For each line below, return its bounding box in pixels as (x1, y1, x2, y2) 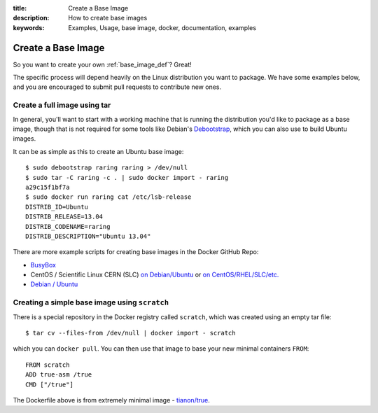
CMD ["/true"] (25, 380, 73, 388)
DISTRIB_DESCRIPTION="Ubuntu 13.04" (25, 232, 151, 240)
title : (13, 4, 27, 12)
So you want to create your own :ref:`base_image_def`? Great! (13, 60, 192, 69)
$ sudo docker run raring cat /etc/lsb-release (25, 193, 192, 201)
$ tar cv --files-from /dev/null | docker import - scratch (25, 329, 236, 337)
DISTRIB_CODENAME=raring (25, 223, 111, 230)
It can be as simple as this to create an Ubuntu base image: (13, 147, 184, 155)
